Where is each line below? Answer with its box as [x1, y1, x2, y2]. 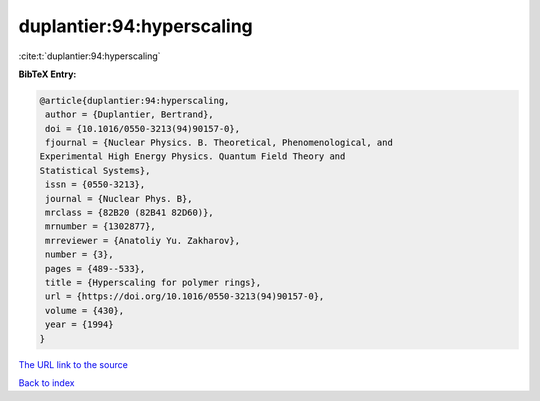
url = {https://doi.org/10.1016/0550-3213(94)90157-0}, [45, 291, 325, 302]
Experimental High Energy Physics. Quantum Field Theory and [39, 151, 346, 162]
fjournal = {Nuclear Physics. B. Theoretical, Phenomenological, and [45, 137, 394, 149]
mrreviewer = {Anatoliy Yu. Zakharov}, [45, 235, 240, 246]
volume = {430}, [45, 305, 125, 316]
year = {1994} [45, 319, 114, 330]
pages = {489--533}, [45, 263, 146, 274]
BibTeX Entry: [18, 68, 77, 80]
